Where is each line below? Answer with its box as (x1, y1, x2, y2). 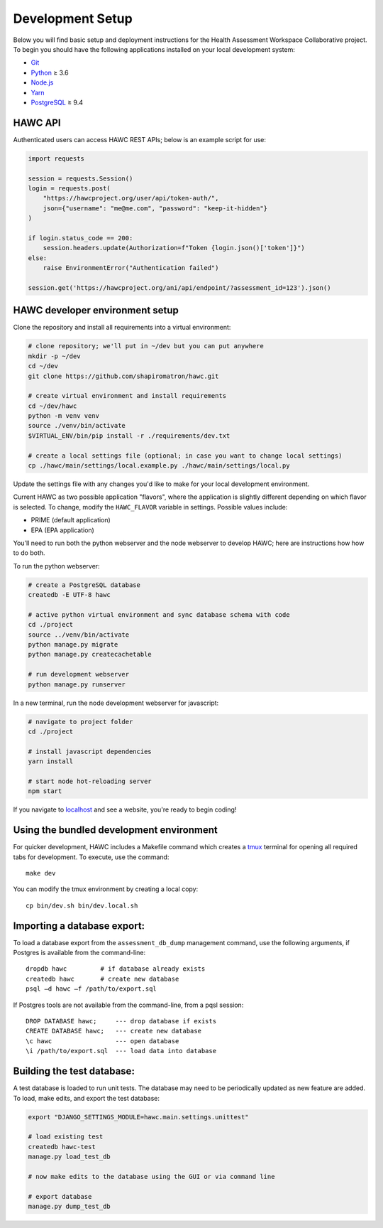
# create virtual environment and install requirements (28, 392, 227, 400)
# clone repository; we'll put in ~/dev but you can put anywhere (28, 342, 264, 350)
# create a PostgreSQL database (28, 581, 141, 589)
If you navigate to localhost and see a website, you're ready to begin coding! (13, 805, 237, 814)
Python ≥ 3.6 (30, 68, 69, 77)
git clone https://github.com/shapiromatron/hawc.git (28, 372, 219, 380)
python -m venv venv (28, 412, 99, 420)
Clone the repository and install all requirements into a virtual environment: (13, 323, 231, 332)
